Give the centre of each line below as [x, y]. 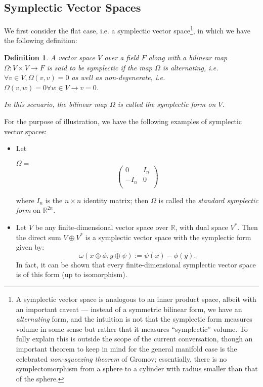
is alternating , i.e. [190, 67]
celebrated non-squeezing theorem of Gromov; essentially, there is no [121, 358]
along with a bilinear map [188, 57]
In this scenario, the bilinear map [56, 104]
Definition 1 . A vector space [50, 57]
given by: [30, 247]
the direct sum [38, 237]
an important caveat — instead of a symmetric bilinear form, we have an [129, 309]
